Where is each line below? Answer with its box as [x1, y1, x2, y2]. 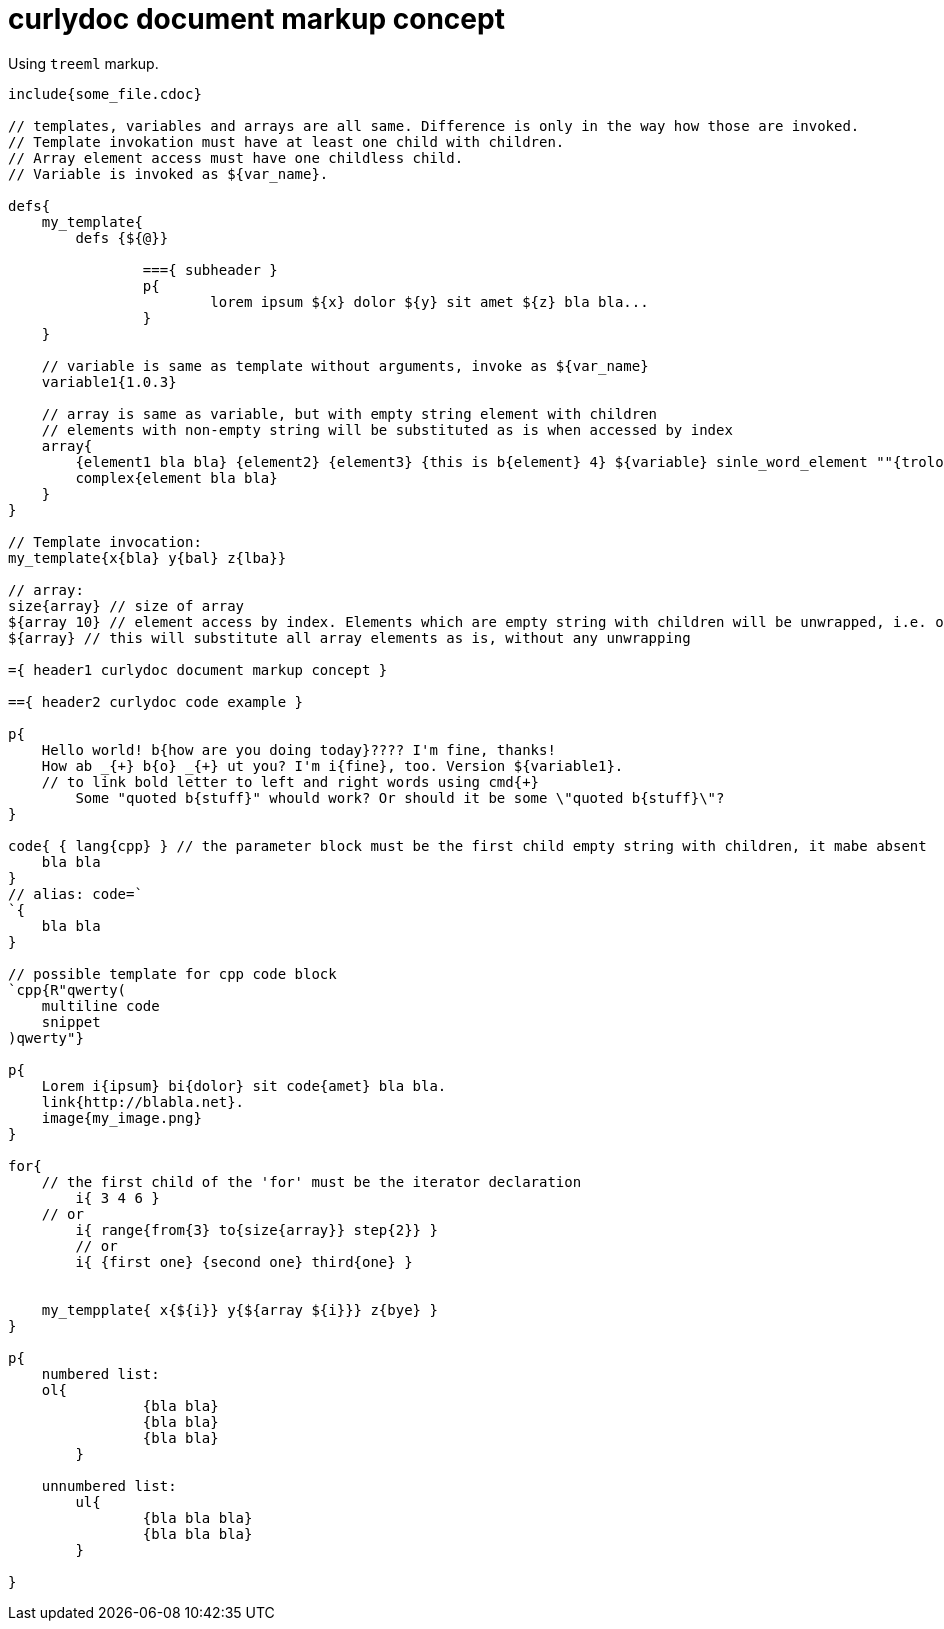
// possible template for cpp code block [8, 965, 337, 982]
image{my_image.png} [41, 1109, 202, 1126]
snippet [41, 1013, 101, 1030]
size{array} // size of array [8, 597, 245, 614]
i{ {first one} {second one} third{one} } [75, 1253, 413, 1270]
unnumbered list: [41, 1477, 177, 1494]
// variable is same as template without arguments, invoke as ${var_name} [41, 357, 649, 374]
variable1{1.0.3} [41, 373, 177, 390]
